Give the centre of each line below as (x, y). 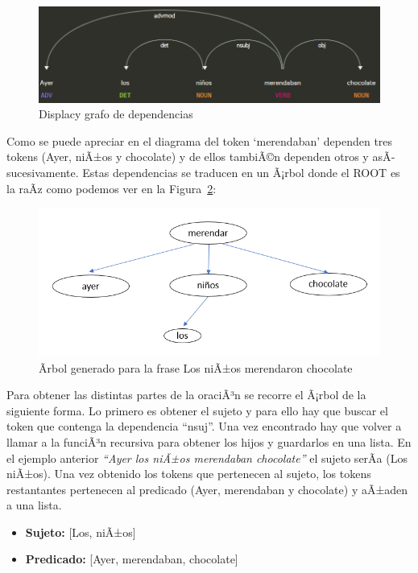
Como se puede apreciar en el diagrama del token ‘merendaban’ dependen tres (200, 140)
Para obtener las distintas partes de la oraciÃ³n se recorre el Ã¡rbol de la (186, 395)
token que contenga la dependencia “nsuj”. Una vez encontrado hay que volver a (204, 426)
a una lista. (34, 505)
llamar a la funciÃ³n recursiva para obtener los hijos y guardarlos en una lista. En (209, 441)
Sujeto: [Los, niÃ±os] (81, 532)
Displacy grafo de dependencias (116, 114)
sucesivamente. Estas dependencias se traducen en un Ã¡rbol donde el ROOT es (203, 173)
